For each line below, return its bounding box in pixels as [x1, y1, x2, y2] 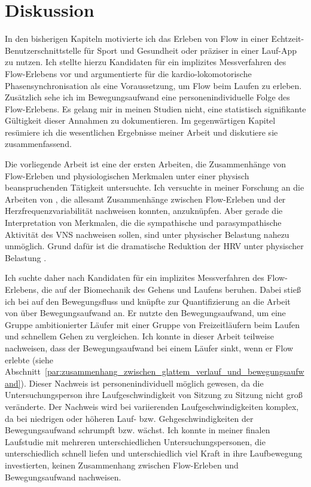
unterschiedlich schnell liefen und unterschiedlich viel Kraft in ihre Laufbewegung [5, 447, 303, 460]
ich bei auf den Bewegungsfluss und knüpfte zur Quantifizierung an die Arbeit [5, 295, 291, 307]
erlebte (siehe [5, 353, 53, 366]
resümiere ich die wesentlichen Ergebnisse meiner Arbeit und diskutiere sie [5, 125, 278, 138]
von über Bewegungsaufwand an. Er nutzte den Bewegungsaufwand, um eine [5, 307, 286, 319]
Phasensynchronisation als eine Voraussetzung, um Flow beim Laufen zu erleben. [5, 79, 302, 91]
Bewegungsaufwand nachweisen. [5, 470, 121, 483]
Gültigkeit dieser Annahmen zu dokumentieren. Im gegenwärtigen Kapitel [5, 114, 276, 127]
